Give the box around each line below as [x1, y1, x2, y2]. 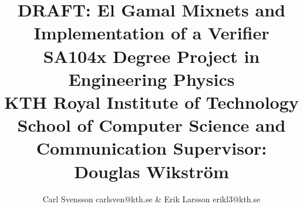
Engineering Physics [68, 66, 235, 91]
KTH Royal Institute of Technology [4, 89, 299, 113]
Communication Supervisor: [36, 136, 267, 160]
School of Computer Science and [17, 113, 286, 137]
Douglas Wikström [74, 159, 229, 183]
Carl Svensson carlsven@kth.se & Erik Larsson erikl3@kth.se [42, 193, 261, 205]
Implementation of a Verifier [33, 21, 270, 45]
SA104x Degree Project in [43, 44, 260, 68]
